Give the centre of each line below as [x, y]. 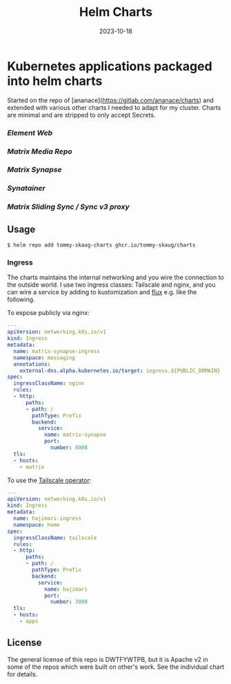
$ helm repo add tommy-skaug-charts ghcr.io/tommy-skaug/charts [101, 245]
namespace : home [37, 525]
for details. [22, 674]
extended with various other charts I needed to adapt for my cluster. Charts [114, 107]
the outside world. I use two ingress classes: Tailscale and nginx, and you [111, 285]
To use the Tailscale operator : [49, 480]
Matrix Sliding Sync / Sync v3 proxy [68, 207]
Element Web [30, 133]
